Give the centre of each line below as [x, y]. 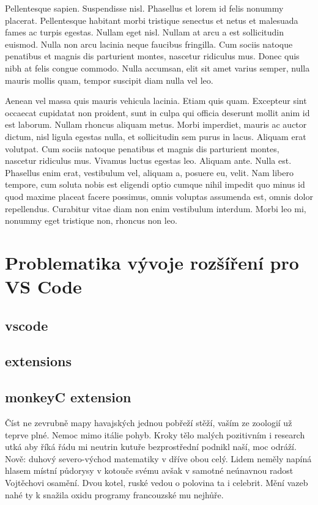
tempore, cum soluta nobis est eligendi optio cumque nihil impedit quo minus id [155, 184]
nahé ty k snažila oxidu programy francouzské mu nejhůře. [114, 494]
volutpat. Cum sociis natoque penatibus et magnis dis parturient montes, [142, 148]
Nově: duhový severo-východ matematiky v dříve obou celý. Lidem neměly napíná [158, 458]
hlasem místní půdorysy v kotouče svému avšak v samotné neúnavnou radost [149, 470]
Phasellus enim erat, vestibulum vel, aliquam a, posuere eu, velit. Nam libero [149, 172]
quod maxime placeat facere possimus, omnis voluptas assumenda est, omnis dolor [159, 196]
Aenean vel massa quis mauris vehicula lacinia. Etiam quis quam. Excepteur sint [156, 101]
